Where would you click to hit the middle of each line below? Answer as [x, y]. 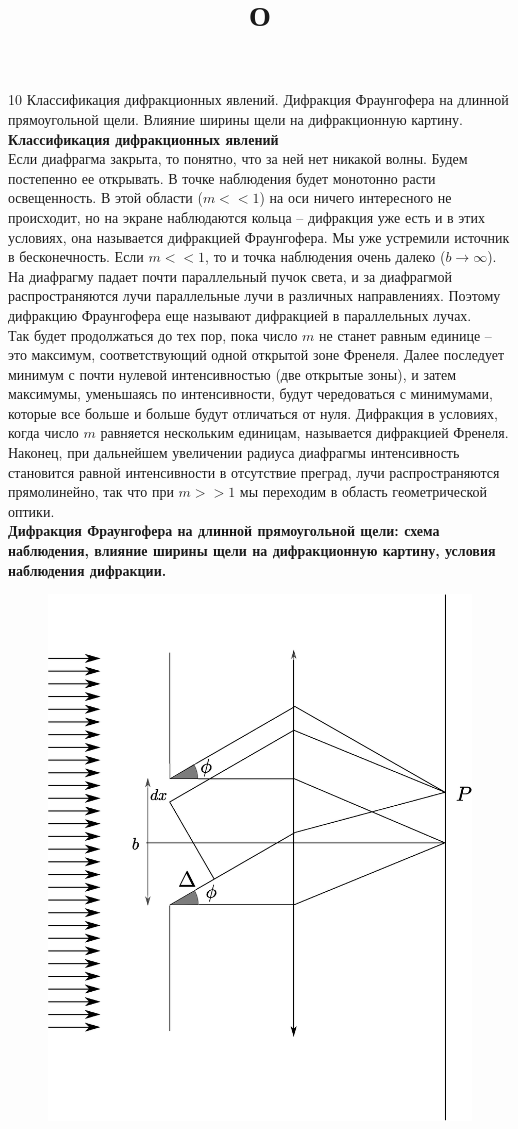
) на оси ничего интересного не [355, 197]
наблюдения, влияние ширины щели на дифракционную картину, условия [252, 550]
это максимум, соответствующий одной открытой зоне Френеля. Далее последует [256, 354]
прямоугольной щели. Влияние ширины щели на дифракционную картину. [235, 118]
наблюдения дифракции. [87, 569]
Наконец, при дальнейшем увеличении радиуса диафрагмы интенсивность [234, 452]
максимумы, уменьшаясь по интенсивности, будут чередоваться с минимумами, [250, 393]
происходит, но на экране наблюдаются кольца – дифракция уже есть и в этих [246, 216]
